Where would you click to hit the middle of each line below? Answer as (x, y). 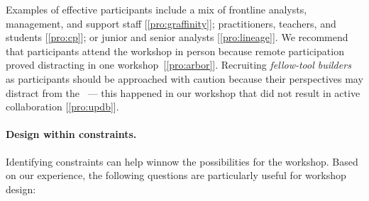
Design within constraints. (71, 134)
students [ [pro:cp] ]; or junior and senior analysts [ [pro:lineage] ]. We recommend (177, 37)
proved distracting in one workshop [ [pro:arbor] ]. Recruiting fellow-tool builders (178, 65)
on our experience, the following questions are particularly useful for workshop (176, 175)
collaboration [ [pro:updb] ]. (62, 107)
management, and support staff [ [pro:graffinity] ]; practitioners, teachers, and (171, 23)
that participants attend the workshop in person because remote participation (175, 51)
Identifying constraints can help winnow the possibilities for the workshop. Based (182, 161)
